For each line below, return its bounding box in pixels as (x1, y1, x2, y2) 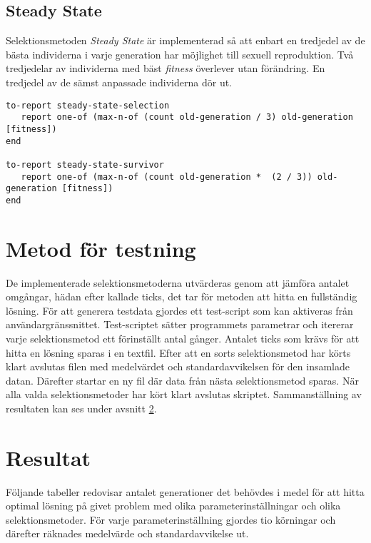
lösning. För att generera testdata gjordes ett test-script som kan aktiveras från (6, 303, 353, 318)
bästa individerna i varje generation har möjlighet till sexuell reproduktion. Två (6, 46, 354, 61)
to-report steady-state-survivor (6, 159, 164, 170)
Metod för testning (6, 233, 196, 263)
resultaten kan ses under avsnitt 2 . (6, 400, 157, 415)
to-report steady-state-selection (6, 100, 170, 111)
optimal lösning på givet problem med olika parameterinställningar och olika (6, 498, 341, 513)
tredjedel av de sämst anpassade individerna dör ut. (6, 74, 233, 89)
